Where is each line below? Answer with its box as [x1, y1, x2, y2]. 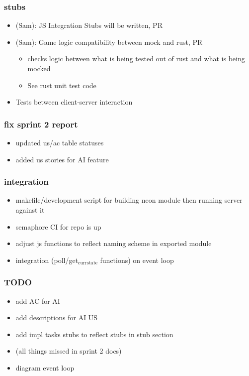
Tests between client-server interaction [15, 97, 133, 107]
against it [15, 205, 45, 215]
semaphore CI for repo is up [15, 221, 101, 232]
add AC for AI [15, 295, 60, 306]
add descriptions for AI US [15, 312, 98, 323]
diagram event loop [15, 362, 75, 373]
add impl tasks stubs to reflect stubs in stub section [15, 329, 173, 339]
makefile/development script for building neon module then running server [15, 195, 243, 205]
